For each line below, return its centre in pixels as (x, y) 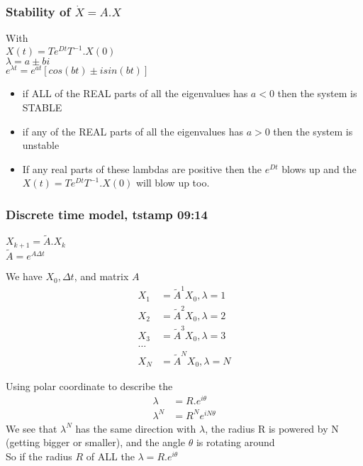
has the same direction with (136, 428)
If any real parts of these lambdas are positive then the (142, 168)
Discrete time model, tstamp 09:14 (107, 214)
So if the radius (39, 456)
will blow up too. (173, 183)
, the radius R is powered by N (272, 428)
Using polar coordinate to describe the (89, 385)
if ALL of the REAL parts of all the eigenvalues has (135, 93)
